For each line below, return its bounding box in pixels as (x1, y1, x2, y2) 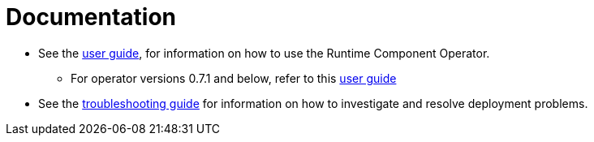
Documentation (6, 3, 177, 31)
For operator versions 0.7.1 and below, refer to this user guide (71, 71, 397, 85)
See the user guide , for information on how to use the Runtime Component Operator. (38, 45, 490, 60)
